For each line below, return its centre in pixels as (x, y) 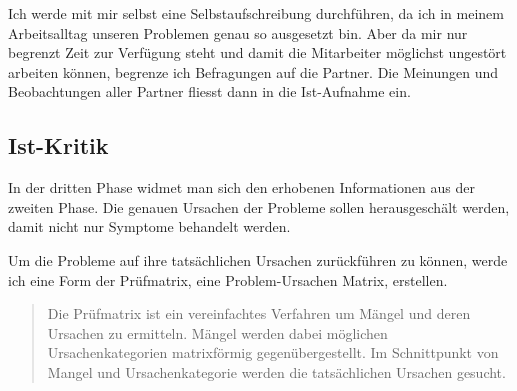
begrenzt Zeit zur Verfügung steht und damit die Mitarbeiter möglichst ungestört (257, 52)
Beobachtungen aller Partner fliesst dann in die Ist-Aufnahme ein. (209, 91)
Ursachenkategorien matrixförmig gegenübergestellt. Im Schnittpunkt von (273, 352)
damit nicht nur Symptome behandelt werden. (149, 226)
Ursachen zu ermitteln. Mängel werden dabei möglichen (217, 332)
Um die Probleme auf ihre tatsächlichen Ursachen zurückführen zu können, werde (258, 259)
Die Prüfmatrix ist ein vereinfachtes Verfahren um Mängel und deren (259, 313)
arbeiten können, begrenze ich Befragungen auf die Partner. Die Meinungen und (253, 71)
